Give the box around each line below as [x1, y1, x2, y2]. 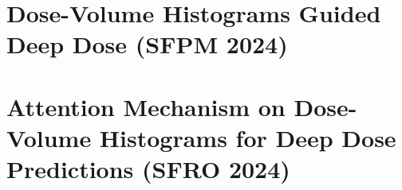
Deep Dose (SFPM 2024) [6, 28, 288, 60]
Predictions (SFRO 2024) [6, 153, 290, 185]
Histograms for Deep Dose [99, 121, 396, 153]
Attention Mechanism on [6, 90, 286, 122]
